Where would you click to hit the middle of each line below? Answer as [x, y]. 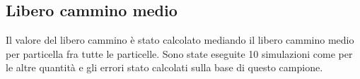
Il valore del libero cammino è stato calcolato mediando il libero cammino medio [180, 40]
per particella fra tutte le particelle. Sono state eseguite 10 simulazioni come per [179, 53]
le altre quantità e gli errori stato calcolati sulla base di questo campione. [164, 67]
